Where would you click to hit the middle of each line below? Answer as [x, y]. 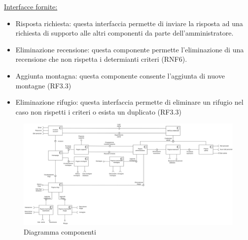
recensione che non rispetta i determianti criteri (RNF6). [101, 59]
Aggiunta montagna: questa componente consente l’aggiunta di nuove [120, 75]
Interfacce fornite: [31, 6]
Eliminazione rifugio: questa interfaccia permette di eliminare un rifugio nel [129, 102]
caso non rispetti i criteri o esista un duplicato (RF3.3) [98, 111]
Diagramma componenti [60, 232]
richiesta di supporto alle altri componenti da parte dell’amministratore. [124, 33]
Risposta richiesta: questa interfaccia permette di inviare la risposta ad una [129, 23]
